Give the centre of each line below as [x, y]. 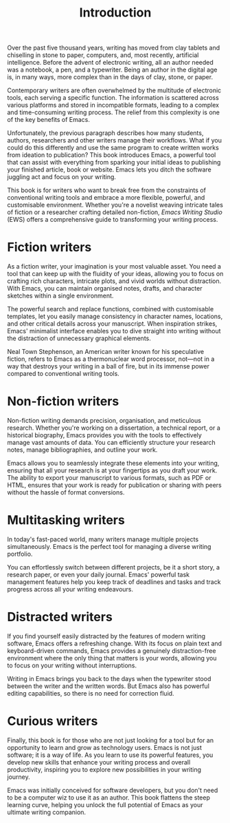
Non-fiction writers [63, 402]
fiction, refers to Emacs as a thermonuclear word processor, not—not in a [111, 359]
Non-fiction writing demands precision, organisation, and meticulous [104, 421]
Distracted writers [60, 617]
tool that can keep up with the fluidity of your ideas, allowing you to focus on [115, 274]
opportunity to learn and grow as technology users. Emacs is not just [105, 747]
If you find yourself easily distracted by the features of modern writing [106, 636]
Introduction [115, 13]
